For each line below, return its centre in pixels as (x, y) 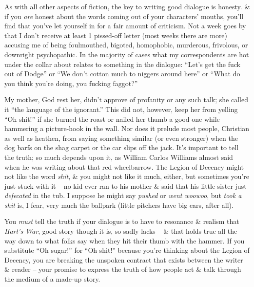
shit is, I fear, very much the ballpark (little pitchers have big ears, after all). (119, 205)
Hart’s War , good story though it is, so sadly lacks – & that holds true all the (121, 231)
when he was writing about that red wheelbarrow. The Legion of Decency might (124, 166)
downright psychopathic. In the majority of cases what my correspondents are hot (127, 54)
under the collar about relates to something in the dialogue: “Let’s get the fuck (122, 64)
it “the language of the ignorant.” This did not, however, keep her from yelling (121, 109)
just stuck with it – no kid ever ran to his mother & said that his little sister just (126, 186)
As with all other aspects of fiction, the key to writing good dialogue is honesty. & (127, 6)
